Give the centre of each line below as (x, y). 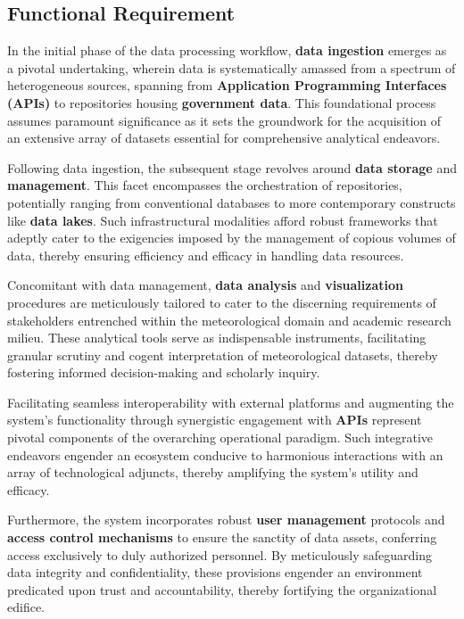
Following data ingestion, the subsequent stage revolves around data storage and (232, 167)
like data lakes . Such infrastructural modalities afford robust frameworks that (223, 220)
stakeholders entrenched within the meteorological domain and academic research (229, 320)
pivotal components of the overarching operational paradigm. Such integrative (220, 437)
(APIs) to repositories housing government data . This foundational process (222, 102)
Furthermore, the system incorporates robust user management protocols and (226, 520)
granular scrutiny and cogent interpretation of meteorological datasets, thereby (223, 355)
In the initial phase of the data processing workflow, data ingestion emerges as (227, 50)
